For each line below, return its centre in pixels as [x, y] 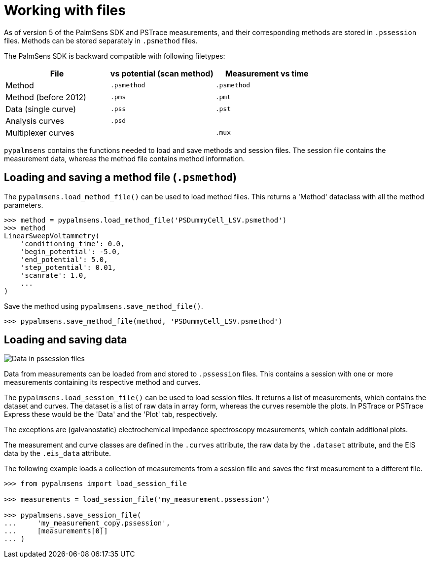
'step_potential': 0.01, [68, 267]
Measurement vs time [267, 73]
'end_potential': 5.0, [64, 259]
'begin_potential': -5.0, [71, 251]
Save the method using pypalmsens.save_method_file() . [104, 306]
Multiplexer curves [40, 132]
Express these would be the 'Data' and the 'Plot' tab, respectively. [111, 414]
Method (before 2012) [46, 97]
